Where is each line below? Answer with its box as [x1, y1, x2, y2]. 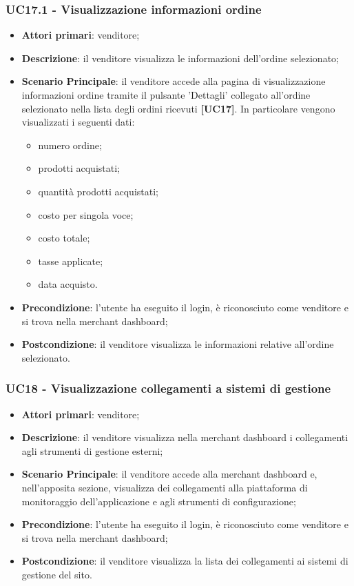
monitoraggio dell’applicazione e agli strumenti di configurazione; [21, 494, 296, 508]
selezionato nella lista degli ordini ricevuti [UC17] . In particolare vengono [21, 101, 335, 115]
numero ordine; [38, 137, 102, 152]
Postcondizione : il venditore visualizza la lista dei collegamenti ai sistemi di [21, 554, 348, 568]
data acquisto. [38, 277, 98, 291]
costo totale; [38, 231, 90, 245]
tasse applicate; [38, 253, 103, 268]
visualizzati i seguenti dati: [21, 115, 135, 129]
